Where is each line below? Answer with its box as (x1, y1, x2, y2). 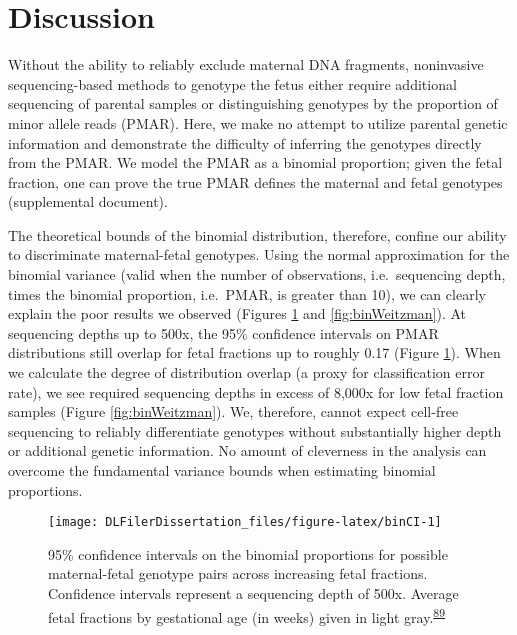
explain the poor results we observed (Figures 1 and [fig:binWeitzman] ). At (8, 303, 467, 324)
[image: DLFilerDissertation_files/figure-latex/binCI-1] (48, 515, 442, 530)
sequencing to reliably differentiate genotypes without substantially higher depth (8, 420, 502, 441)
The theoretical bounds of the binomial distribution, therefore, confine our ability (8, 224, 507, 245)
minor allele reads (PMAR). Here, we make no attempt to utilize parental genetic (8, 112, 508, 133)
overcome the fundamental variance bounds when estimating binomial (8, 460, 436, 480)
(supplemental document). (8, 191, 168, 212)
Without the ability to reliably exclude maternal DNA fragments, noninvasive (8, 54, 484, 75)
